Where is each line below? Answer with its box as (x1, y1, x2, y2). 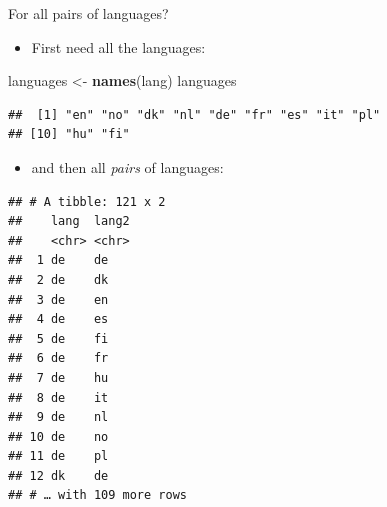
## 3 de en (8, 292, 109, 307)
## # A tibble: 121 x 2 (8, 194, 166, 209)
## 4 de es (8, 312, 109, 327)
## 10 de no (8, 429, 109, 444)
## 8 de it (8, 390, 109, 405)
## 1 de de (8, 253, 109, 268)
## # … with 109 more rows (8, 488, 187, 503)
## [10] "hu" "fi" (8, 127, 130, 142)
